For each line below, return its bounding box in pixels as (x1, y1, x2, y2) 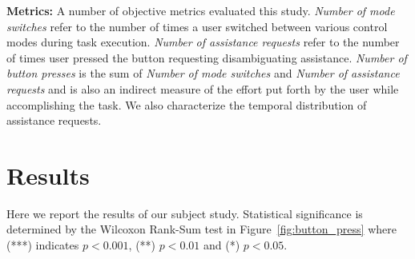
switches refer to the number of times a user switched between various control (6, 18, 388, 34)
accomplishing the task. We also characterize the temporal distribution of (6, 96, 367, 113)
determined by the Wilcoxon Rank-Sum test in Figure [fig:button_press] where (6, 221, 397, 237)
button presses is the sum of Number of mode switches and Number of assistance (6, 65, 400, 82)
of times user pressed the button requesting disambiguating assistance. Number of (6, 49, 407, 66)
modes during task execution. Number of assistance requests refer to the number (6, 34, 400, 50)
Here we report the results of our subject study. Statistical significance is (6, 205, 363, 221)
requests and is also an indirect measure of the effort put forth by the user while (6, 80, 399, 97)
